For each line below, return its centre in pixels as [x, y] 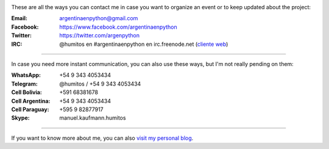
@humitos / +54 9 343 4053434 [100, 84]
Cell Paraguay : [30, 109]
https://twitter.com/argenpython [100, 35]
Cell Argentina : [31, 101]
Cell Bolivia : [27, 92]
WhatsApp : [26, 75]
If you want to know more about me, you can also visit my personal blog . [102, 138]
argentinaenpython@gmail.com [99, 18]
